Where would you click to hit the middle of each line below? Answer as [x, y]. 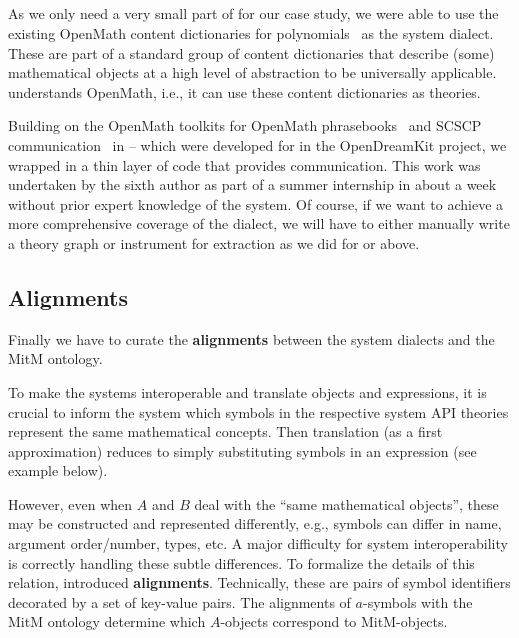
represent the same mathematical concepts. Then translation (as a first [225, 431]
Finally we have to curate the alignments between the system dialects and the [251, 338]
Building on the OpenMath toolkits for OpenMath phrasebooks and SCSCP [245, 125]
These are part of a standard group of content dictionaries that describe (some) [251, 52]
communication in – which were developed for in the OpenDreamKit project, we [257, 144]
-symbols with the [417, 601]
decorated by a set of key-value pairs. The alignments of [179, 601]
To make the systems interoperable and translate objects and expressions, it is [247, 391]
